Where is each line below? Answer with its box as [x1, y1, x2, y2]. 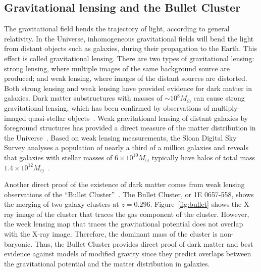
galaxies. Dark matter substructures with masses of [4, 93, 163, 103]
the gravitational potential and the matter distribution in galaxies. [4, 258, 210, 268]
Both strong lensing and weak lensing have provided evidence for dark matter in [4, 82, 252, 93]
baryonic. [4, 238, 33, 249]
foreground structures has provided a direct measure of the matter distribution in [4, 122, 256, 133]
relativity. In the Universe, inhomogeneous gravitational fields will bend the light [4, 33, 254, 43]
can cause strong [193, 93, 245, 103]
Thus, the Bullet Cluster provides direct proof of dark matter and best [34, 238, 253, 249]
